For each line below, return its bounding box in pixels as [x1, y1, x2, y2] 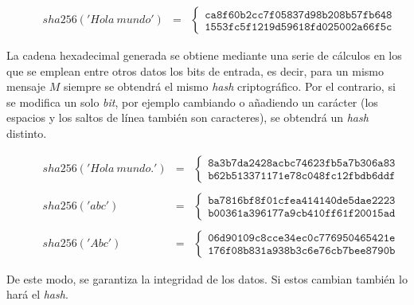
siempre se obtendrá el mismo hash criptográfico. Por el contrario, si [63, 78, 396, 95]
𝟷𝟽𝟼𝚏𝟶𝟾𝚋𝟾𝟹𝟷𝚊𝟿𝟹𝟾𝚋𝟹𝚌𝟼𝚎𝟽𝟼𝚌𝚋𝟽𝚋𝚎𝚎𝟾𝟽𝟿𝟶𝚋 [208, 245, 396, 257]
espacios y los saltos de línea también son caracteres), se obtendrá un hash [6, 109, 369, 126]
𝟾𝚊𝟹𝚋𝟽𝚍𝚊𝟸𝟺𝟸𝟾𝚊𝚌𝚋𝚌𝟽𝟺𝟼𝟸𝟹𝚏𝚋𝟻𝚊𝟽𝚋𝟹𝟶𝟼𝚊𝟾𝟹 [208, 158, 396, 170]
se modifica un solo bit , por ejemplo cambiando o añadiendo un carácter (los [6, 93, 378, 110]
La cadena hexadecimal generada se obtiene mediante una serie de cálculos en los [6, 47, 402, 64]
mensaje [6, 78, 46, 95]
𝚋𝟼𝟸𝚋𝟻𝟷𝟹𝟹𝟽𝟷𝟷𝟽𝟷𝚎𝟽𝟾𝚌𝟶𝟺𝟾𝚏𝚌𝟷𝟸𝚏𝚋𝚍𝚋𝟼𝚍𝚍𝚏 [208, 170, 396, 182]
